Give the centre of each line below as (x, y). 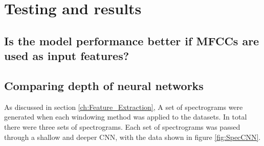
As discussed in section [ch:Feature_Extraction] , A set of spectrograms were (124, 107)
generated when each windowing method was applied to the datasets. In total (126, 117)
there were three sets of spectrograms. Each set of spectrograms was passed (122, 126)
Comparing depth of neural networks (104, 85)
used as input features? (67, 56)
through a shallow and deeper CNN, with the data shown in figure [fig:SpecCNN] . (133, 137)
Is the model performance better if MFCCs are (132, 40)
